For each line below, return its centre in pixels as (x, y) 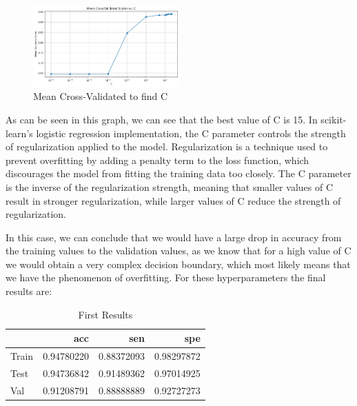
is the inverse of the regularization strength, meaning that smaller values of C (170, 186)
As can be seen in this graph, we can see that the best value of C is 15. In (162, 119)
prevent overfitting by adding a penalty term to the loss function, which (157, 160)
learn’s (19, 133)
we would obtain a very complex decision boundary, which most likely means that (178, 264)
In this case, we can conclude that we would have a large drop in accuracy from (174, 237)
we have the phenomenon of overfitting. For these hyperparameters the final (166, 277)
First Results (105, 314)
